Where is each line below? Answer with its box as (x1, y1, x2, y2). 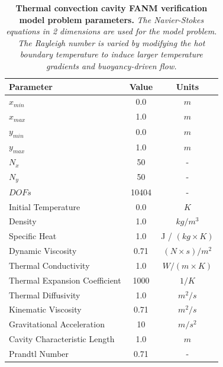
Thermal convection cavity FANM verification (15, 2, 208, 14)
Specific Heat (9, 230, 57, 242)
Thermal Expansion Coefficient (9, 273, 121, 286)
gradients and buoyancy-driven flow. (46, 59, 177, 72)
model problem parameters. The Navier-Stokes (19, 13, 204, 25)
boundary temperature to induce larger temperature (20, 48, 203, 60)
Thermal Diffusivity (9, 288, 80, 301)
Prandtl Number (9, 347, 69, 360)
